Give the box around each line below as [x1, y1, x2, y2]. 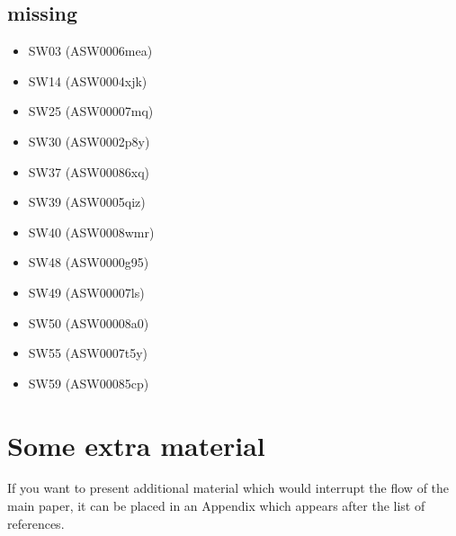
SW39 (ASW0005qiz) [28, 192, 146, 211]
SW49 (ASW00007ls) [28, 282, 145, 301]
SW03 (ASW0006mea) [28, 41, 153, 60]
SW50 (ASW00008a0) [28, 313, 149, 332]
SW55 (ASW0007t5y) [28, 344, 148, 362]
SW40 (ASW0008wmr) [28, 222, 155, 241]
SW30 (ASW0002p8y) [28, 131, 150, 150]
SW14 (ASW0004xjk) [28, 71, 148, 90]
